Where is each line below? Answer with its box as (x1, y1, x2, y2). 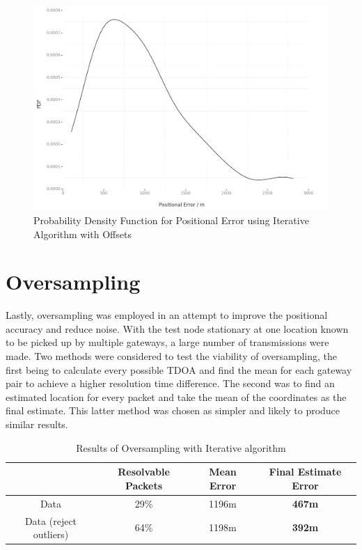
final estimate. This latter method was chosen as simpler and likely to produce (6, 403, 340, 418)
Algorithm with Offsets (33, 226, 132, 241)
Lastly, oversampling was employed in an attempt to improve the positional (6, 308, 328, 322)
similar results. (6, 417, 68, 432)
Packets (125, 478, 163, 492)
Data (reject (24, 513, 77, 528)
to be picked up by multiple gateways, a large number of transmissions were (6, 335, 329, 349)
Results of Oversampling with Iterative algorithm (76, 440, 286, 455)
